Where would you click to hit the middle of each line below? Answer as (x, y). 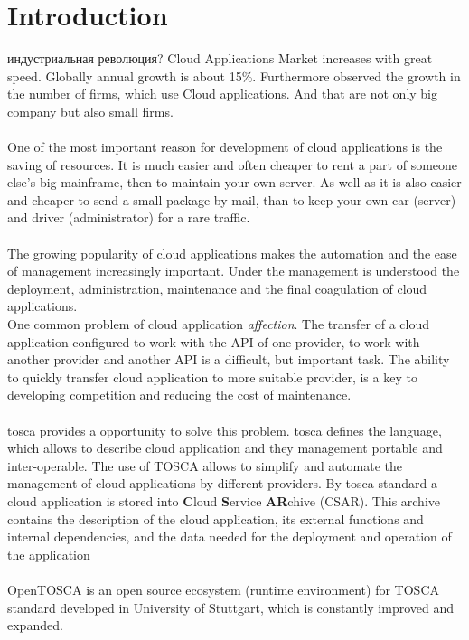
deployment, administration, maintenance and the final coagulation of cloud (217, 288)
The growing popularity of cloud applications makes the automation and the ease (232, 253)
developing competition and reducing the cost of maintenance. (179, 395)
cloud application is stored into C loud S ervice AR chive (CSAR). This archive (224, 500)
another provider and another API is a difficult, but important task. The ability (229, 359)
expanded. (35, 625)
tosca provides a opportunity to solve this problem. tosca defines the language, (225, 430)
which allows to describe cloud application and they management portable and (225, 448)
